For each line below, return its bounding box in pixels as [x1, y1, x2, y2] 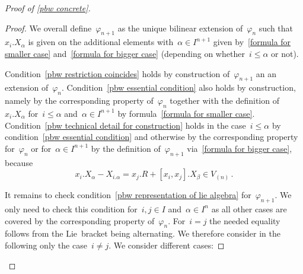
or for [31, 142, 52, 154]
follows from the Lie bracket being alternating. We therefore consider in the [5, 227, 280, 240]
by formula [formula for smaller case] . [117, 107, 255, 119]
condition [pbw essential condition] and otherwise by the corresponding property [5, 130, 298, 143]
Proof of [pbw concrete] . [5, 2, 91, 14]
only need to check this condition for [5, 202, 138, 215]
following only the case [5, 238, 87, 251]
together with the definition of [170, 94, 279, 107]
